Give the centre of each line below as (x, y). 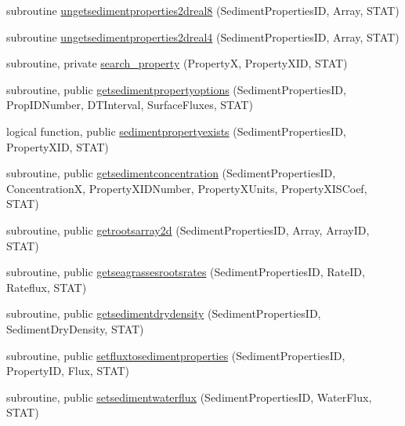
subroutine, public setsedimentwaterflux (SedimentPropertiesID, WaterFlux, (189, 397)
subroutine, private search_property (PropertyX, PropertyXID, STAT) (177, 63)
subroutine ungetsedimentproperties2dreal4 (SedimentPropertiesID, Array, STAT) (203, 36)
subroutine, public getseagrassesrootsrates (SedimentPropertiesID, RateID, (186, 272)
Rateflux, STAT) (47, 287)
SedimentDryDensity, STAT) (75, 328)
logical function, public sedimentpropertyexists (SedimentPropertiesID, (176, 131)
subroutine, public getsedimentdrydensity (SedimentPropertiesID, (164, 313)
